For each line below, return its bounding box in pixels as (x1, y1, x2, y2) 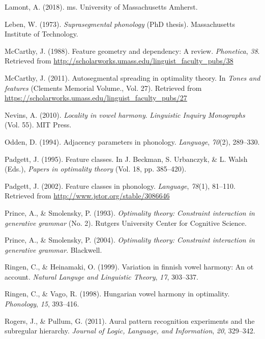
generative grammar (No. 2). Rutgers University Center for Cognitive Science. (5, 217, 247, 228)
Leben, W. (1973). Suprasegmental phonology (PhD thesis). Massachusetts (5, 18, 235, 29)
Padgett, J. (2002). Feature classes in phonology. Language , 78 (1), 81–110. (5, 180, 235, 191)
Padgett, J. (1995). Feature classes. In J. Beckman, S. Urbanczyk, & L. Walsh (5, 153, 248, 164)
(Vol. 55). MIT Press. (5, 119, 72, 130)
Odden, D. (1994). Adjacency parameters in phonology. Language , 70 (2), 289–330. (5, 136, 260, 147)
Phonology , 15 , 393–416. (5, 298, 79, 309)
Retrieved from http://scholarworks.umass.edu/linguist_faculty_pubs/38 (5, 55, 233, 66)
